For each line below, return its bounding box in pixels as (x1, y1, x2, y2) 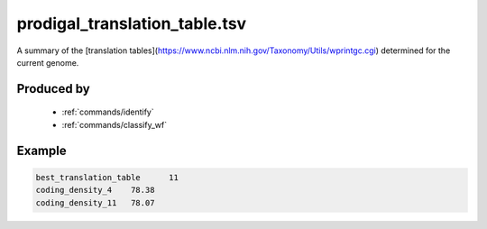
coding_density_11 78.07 (35, 197, 155, 207)
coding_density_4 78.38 (35, 185, 155, 196)
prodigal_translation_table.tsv (16, 14, 247, 33)
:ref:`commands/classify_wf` (61, 119, 167, 130)
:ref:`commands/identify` (61, 106, 154, 117)
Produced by (16, 81, 90, 96)
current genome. (16, 57, 79, 68)
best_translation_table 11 (35, 172, 179, 182)
